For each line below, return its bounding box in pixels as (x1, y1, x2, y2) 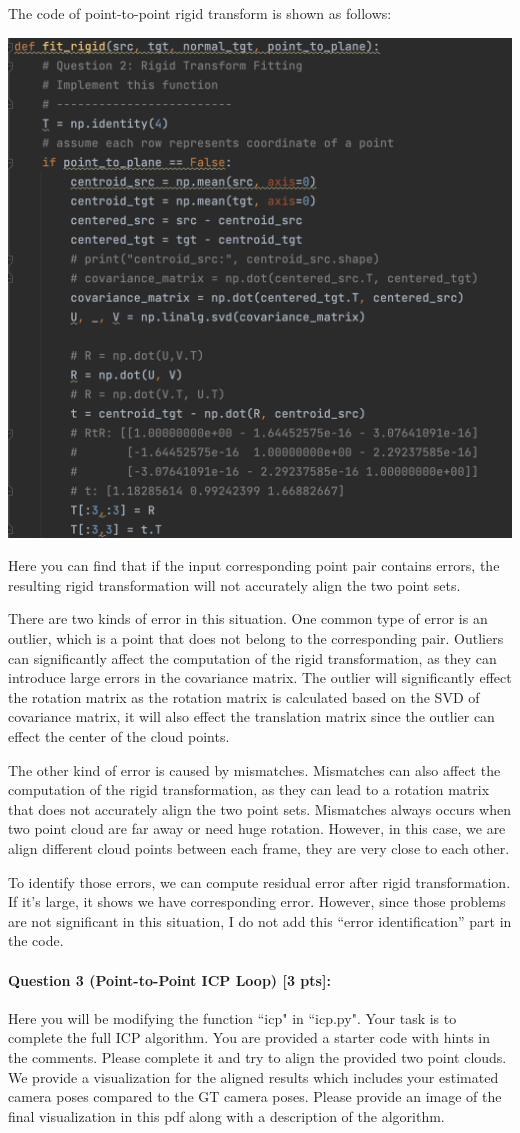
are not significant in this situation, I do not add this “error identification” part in (8, 910, 512, 931)
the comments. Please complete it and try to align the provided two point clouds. (8, 1046, 507, 1067)
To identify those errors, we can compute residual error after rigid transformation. (8, 871, 511, 892)
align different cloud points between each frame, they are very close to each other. (8, 837, 510, 858)
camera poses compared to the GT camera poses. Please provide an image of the (8, 1086, 502, 1107)
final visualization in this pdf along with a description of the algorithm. (8, 1105, 445, 1126)
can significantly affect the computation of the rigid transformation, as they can (8, 647, 497, 668)
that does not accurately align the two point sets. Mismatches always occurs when (8, 798, 512, 819)
